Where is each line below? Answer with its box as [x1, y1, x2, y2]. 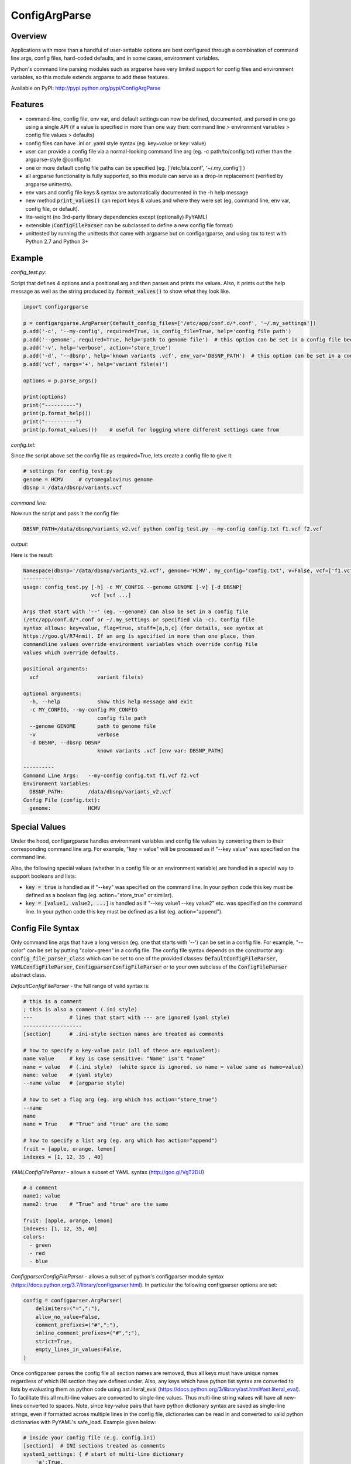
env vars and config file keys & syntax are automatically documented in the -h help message [25, 189, 249, 196]
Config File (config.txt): [23, 796, 101, 803]
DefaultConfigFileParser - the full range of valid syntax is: [11, 982, 150, 989]
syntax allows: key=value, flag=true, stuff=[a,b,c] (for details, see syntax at [23, 624, 264, 631]
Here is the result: [11, 551, 54, 559]
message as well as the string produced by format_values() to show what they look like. [11, 288, 230, 295]
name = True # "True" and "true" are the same [23, 1121, 168, 1127]
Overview [11, 31, 47, 41]
